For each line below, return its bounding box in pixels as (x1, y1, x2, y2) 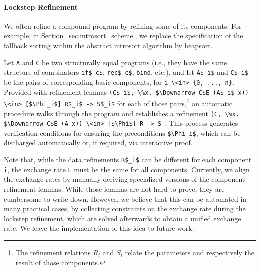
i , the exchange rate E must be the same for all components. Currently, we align (4, 164, 250, 174)
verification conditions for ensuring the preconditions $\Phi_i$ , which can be (4, 127, 241, 138)
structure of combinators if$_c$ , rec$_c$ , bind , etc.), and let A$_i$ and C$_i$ (4, 67, 249, 77)
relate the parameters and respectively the (125, 247, 254, 257)
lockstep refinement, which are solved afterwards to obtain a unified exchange (4, 213, 241, 223)
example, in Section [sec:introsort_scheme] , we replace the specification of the (4, 30, 243, 41)
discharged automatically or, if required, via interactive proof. (4, 137, 193, 148)
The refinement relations (15, 247, 91, 257)
